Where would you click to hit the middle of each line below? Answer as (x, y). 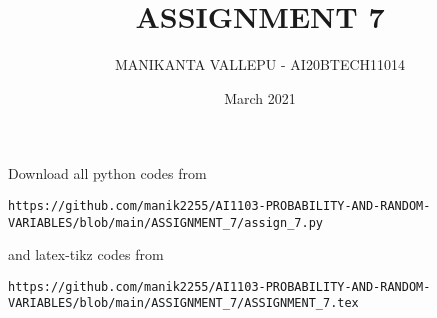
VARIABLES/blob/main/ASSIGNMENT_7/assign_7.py (165, 222)
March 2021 (260, 97)
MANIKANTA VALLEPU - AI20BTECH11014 (260, 64)
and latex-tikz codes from (86, 254)
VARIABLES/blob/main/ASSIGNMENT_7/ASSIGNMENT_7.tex (183, 303)
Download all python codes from (107, 173)
